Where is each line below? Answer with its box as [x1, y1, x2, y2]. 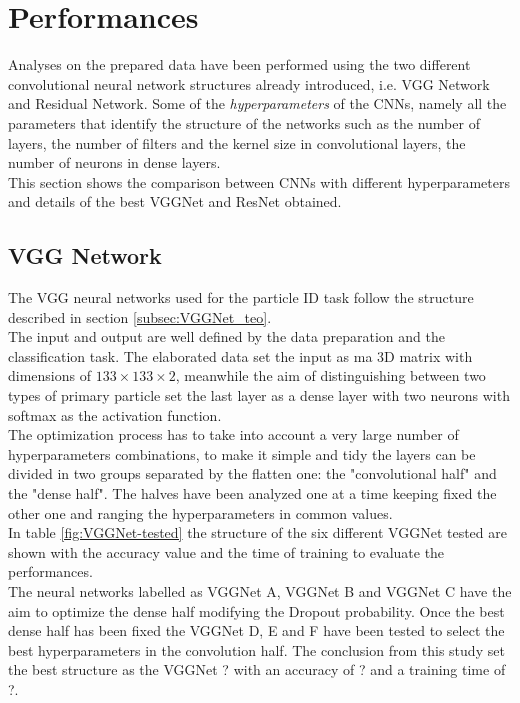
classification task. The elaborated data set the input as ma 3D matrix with [8, 345, 473, 366]
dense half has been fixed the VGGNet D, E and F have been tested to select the [8, 620, 505, 641]
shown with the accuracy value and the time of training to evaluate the [8, 541, 445, 562]
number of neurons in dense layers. [8, 152, 221, 173]
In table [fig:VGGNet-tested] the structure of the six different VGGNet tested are [8, 522, 507, 543]
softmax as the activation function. [8, 404, 222, 425]
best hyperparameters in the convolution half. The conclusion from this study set [8, 639, 505, 660]
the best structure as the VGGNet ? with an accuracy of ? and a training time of [8, 659, 506, 680]
